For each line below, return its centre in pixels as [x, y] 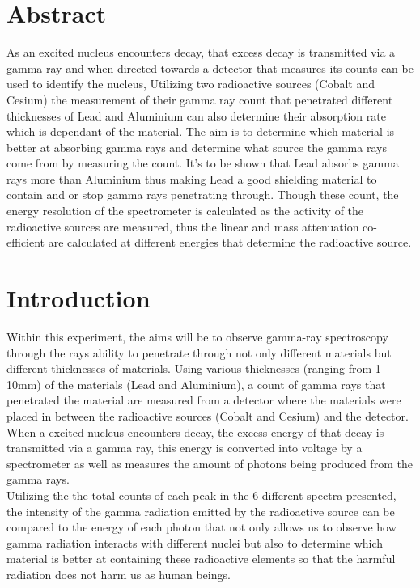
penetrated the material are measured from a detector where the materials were [204, 400]
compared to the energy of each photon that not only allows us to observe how [202, 527]
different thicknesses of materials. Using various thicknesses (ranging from [189, 368]
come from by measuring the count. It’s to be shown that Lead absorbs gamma [203, 163]
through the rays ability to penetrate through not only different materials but [199, 352]
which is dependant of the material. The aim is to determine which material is [201, 131]
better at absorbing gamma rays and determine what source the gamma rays [197, 147]
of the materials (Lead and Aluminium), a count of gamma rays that [215, 384]
